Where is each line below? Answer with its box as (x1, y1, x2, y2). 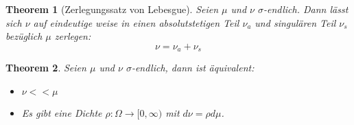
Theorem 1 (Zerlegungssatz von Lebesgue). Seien (5, 2, 219, 16)
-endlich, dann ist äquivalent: (131, 60, 255, 75)
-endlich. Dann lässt (263, 2, 349, 16)
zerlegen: (54, 29, 91, 43)
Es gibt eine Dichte (21, 105, 102, 120)
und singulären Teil (255, 15, 336, 30)
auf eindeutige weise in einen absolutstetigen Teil (33, 15, 239, 30)
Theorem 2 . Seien (5, 60, 86, 75)
